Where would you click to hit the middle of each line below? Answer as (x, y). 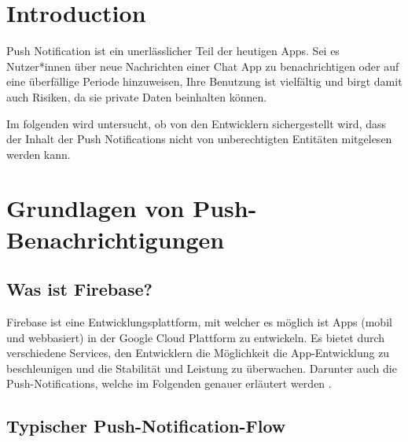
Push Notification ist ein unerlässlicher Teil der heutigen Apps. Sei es (173, 51)
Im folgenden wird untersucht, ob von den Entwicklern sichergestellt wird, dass (196, 123)
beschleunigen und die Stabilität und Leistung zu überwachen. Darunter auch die (202, 368)
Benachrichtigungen (116, 239)
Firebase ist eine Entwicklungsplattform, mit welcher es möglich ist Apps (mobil (199, 322)
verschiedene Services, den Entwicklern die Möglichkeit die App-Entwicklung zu (198, 353)
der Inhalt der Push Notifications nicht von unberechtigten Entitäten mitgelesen (199, 139)
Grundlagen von (96, 208)
